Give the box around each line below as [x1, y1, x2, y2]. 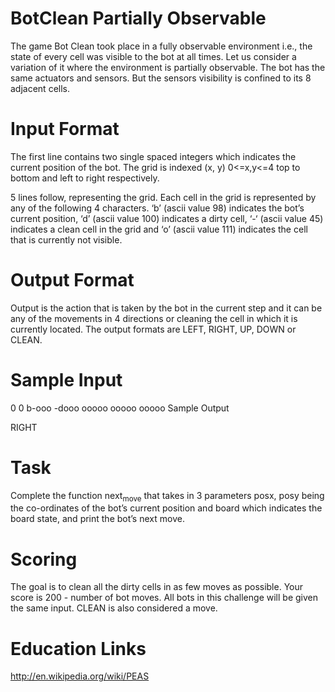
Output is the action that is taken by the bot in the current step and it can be [10, 302, 323, 314]
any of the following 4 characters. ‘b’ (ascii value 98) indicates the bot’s [10, 202, 305, 214]
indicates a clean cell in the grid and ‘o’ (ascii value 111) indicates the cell [10, 223, 308, 235]
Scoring [10, 548, 78, 571]
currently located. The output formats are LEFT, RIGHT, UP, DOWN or [10, 323, 297, 335]
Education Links [10, 637, 147, 660]
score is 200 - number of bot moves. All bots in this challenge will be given [10, 592, 318, 604]
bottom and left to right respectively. [10, 172, 160, 184]
